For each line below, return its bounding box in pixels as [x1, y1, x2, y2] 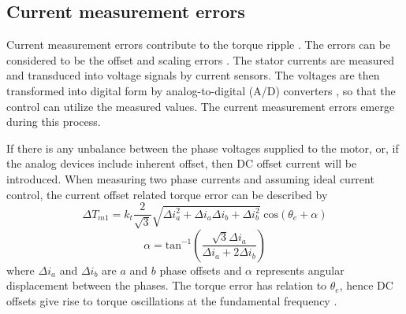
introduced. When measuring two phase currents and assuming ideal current [6, 170, 374, 187]
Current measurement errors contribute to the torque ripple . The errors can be [6, 36, 391, 53]
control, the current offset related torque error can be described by [6, 186, 328, 202]
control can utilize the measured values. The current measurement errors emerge [6, 98, 395, 114]
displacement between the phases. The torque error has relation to [6, 277, 327, 294]
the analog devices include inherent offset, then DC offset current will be [6, 155, 357, 172]
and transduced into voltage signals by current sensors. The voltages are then [6, 67, 380, 83]
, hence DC [339, 277, 393, 294]
